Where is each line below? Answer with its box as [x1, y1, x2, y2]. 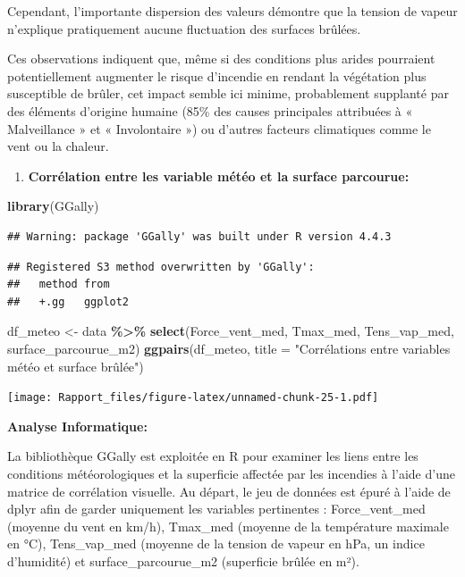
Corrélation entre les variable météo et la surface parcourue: [28, 166, 410, 185]
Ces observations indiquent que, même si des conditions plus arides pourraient [7, 49, 435, 68]
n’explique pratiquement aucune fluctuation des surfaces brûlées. [7, 19, 361, 38]
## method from [7, 278, 110, 291]
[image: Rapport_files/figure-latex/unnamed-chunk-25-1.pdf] [7, 391, 379, 405]
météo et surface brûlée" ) [7, 356, 144, 375]
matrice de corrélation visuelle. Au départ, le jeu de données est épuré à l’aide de [7, 481, 451, 500]
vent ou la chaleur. [7, 137, 109, 155]
